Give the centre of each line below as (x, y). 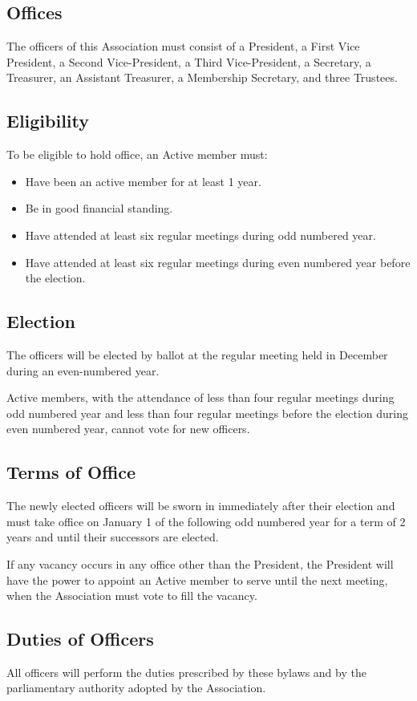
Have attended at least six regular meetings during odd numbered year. (200, 235)
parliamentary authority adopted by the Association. (136, 688)
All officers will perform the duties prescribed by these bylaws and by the (186, 672)
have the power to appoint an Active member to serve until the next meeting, (197, 579)
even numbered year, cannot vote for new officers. (128, 429)
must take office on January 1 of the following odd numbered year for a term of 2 (206, 521)
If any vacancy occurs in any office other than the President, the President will (200, 563)
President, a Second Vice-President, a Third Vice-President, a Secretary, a (189, 61)
